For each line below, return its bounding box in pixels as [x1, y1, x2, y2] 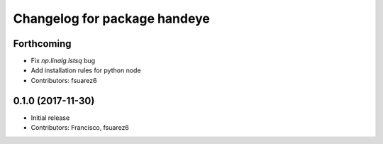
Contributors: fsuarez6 [30, 76, 97, 84]
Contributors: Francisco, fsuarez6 [30, 123, 129, 132]
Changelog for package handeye [13, 11, 211, 26]
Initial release [30, 113, 70, 122]
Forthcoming [13, 38, 72, 50]
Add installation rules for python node [30, 66, 141, 74]
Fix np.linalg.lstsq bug [30, 57, 96, 65]
